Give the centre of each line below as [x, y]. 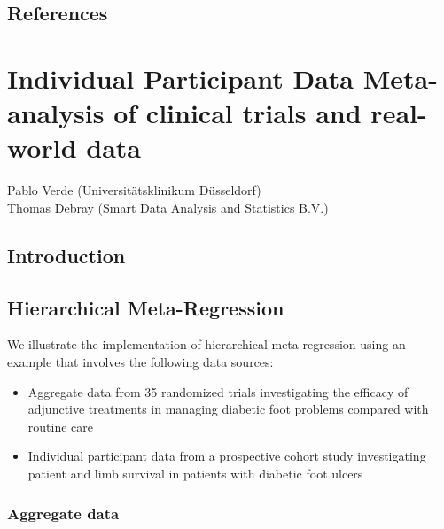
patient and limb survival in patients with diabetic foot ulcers [195, 474]
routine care [60, 426]
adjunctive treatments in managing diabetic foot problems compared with [228, 409]
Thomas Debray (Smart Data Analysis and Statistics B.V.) [168, 207]
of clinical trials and [238, 113]
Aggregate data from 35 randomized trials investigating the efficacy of [218, 391]
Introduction [66, 255]
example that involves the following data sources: [140, 362]
